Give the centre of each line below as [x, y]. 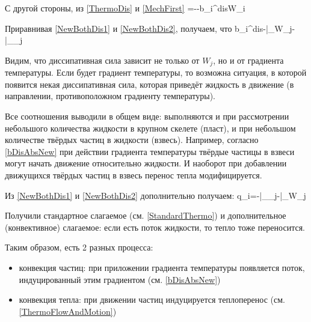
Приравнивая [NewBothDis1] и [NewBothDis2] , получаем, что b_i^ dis [134, 28]
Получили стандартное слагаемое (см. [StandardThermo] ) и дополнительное [146, 215]
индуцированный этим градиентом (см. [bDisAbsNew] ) [120, 279]
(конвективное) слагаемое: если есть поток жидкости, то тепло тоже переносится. [155, 227]
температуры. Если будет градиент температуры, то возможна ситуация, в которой [156, 72]
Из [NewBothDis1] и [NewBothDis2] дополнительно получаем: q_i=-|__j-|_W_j [155, 195]
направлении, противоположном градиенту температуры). [110, 96]
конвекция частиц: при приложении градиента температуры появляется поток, [162, 267]
